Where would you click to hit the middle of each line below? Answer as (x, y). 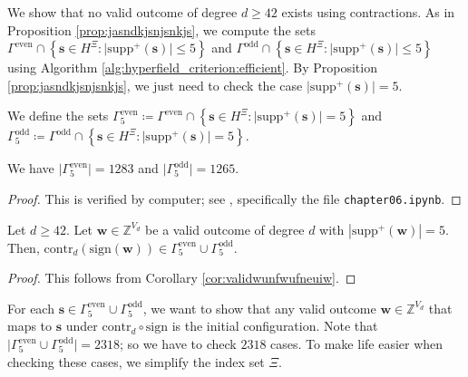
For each (31, 308)
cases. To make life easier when (357, 343)
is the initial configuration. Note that (275, 326)
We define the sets (58, 116)
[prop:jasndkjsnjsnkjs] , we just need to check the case (155, 85)
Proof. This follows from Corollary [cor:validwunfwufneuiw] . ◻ (182, 278)
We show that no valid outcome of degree (122, 12)
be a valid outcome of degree (225, 229)
